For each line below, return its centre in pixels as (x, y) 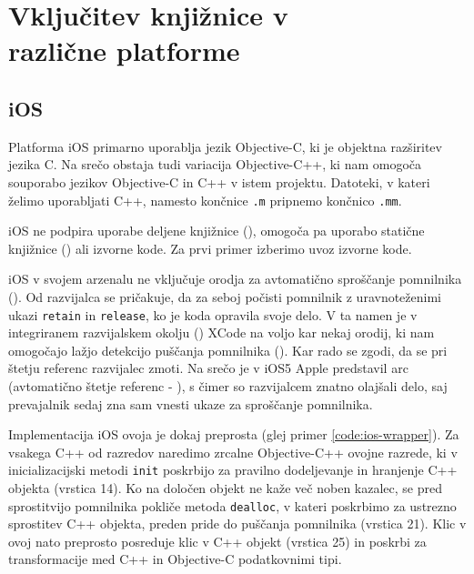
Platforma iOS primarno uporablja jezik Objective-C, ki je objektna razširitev (225, 146)
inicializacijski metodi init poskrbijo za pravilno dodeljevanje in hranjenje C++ (233, 470)
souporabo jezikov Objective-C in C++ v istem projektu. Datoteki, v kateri (219, 181)
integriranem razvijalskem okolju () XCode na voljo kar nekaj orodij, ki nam (222, 332)
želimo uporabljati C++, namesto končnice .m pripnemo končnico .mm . (205, 200)
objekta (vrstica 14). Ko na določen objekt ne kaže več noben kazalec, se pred (225, 488)
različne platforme (124, 50)
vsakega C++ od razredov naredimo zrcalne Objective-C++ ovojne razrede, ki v (233, 452)
